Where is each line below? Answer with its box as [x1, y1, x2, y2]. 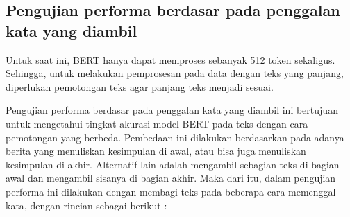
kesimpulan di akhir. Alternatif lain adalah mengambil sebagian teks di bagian [6, 157, 340, 171]
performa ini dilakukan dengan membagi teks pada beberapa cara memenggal [6, 184, 336, 198]
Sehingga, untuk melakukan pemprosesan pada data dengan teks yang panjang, [6, 66, 344, 80]
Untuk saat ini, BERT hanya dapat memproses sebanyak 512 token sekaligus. [6, 52, 335, 67]
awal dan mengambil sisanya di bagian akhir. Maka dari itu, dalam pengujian [6, 171, 336, 185]
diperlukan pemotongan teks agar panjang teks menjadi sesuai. [6, 79, 274, 94]
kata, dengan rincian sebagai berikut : [6, 198, 167, 212]
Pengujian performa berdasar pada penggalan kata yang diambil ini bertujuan [6, 103, 338, 117]
